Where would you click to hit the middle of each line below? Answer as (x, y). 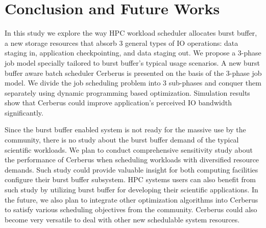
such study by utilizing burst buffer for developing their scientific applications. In (131, 190)
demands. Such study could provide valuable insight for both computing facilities (131, 169)
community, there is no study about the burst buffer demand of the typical (122, 140)
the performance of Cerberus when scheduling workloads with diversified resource (132, 160)
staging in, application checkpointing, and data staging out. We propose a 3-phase (133, 53)
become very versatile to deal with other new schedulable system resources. (122, 219)
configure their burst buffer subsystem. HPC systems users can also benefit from (130, 179)
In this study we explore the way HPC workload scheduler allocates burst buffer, (131, 33)
